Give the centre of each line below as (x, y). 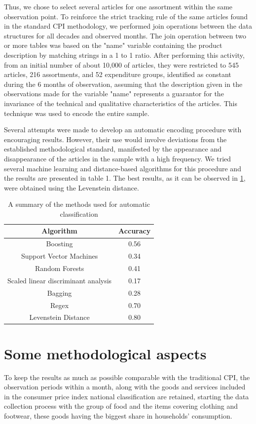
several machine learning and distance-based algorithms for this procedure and (123, 168)
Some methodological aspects (105, 353)
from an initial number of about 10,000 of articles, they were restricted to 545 (121, 64)
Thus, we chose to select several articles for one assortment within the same (118, 6)
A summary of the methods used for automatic (79, 204)
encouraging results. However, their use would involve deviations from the (115, 139)
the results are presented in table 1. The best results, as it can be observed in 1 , (125, 178)
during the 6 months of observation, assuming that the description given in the (123, 84)
